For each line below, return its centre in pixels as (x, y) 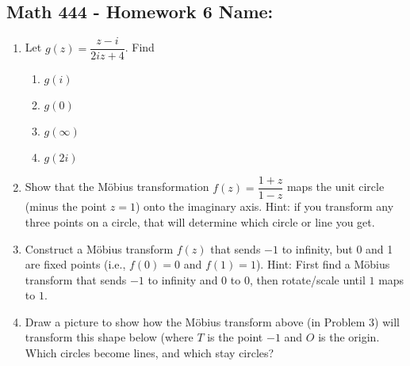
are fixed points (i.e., (75, 264)
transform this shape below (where (109, 337)
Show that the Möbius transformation (117, 187)
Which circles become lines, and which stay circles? (149, 353)
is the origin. (349, 337)
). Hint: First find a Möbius (323, 264)
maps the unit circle (335, 187)
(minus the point (66, 206)
